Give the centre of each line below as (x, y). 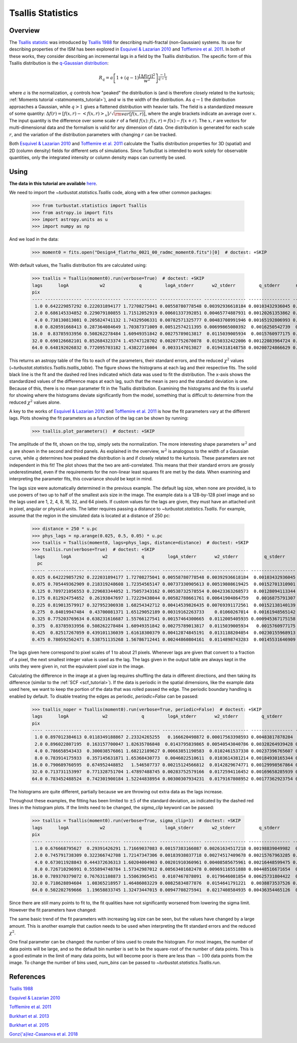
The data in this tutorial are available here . (53, 183)
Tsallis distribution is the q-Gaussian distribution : (59, 63)
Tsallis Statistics (44, 13)
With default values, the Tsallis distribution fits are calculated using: (78, 265)
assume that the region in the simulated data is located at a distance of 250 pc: (90, 516)
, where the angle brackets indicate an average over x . (201, 113)
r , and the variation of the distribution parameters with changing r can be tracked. (93, 134)
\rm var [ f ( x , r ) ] (130, 114)
